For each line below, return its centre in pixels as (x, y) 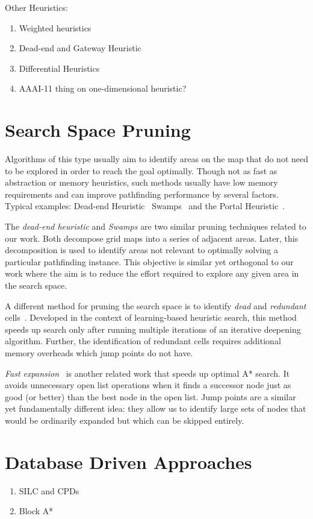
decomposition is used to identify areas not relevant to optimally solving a (141, 250)
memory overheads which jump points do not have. (99, 353)
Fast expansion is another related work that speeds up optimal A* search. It (147, 373)
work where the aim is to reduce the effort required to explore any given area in (152, 273)
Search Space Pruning (98, 130)
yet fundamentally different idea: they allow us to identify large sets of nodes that (156, 408)
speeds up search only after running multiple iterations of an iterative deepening (153, 329)
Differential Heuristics (59, 68)
